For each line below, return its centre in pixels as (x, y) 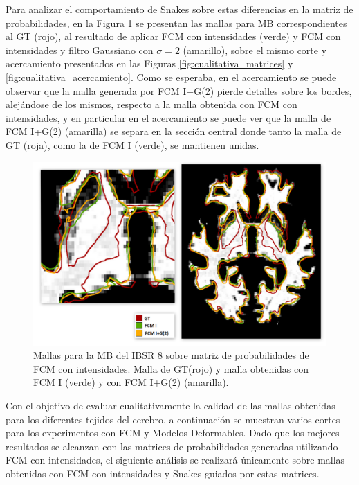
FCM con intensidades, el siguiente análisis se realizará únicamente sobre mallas (175, 460)
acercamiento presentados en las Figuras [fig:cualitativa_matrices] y (149, 63)
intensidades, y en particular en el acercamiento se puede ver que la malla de (168, 117)
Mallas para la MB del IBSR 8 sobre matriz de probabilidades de (171, 355)
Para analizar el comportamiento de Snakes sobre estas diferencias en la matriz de (179, 9)
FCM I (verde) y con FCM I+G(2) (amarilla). (131, 382)
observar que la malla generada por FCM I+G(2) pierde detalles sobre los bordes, (179, 90)
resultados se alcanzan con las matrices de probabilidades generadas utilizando (172, 446)
